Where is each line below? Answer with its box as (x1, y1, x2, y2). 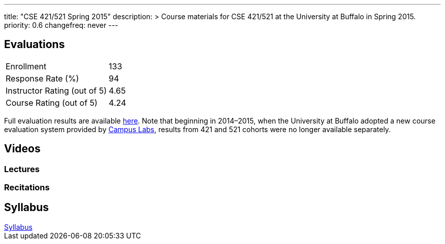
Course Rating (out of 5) (6, 97, 98, 108)
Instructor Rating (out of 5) (6, 85, 107, 96)
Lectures (4, 164, 40, 174)
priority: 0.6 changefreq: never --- (4, 21, 118, 29)
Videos (4, 142, 41, 155)
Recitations (4, 182, 50, 193)
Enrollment (6, 61, 47, 71)
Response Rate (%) (6, 73, 79, 84)
